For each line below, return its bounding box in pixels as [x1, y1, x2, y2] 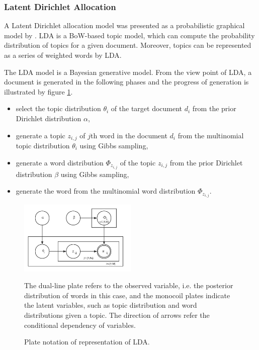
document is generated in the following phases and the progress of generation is [4, 76, 249, 87]
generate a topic [16, 130, 65, 140]
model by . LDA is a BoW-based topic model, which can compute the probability [4, 30, 255, 40]
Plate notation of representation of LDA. [24, 336, 150, 347]
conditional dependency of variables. [24, 319, 136, 330]
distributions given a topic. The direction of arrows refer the [24, 310, 210, 320]
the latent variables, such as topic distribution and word [24, 300, 197, 310]
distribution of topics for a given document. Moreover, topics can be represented [4, 40, 251, 50]
